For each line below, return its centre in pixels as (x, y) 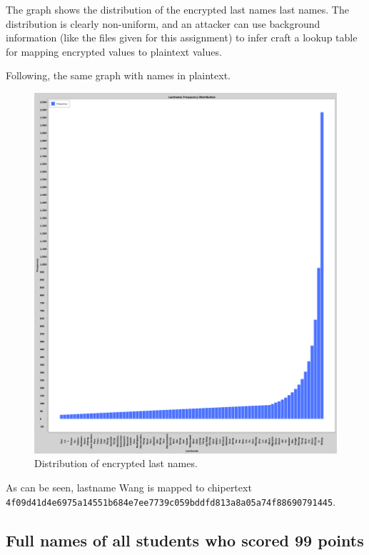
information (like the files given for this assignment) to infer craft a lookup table (182, 37)
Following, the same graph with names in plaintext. (118, 75)
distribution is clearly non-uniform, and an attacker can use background (163, 23)
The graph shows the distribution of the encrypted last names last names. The (177, 9)
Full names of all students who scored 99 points (185, 540)
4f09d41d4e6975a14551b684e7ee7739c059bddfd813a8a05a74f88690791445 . (171, 501)
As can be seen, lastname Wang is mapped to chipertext (129, 487)
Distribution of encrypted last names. (116, 463)
